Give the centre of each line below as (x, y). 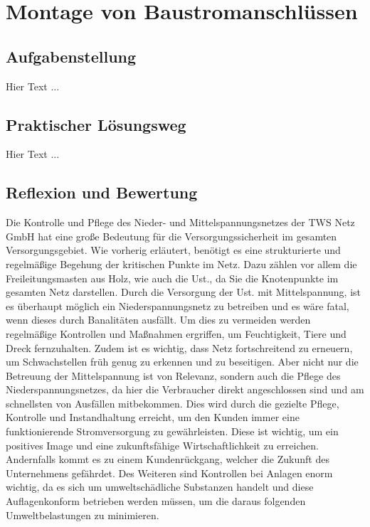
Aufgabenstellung (71, 56)
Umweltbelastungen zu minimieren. (83, 515)
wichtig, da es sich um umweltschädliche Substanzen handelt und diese (160, 487)
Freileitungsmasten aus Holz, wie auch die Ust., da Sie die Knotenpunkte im (172, 278)
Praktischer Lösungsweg (96, 124)
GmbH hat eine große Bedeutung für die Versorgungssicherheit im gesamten (171, 236)
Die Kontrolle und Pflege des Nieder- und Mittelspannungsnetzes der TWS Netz (180, 222)
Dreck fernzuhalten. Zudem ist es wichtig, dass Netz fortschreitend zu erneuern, (179, 347)
